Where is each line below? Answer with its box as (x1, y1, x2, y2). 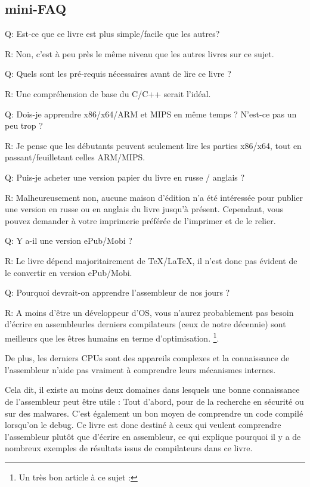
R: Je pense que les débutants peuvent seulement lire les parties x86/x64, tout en (5, 139, 302, 151)
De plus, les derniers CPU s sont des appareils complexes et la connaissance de (5, 352, 290, 364)
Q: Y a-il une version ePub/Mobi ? (5, 234, 132, 247)
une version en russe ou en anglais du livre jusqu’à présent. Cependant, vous (5, 203, 284, 215)
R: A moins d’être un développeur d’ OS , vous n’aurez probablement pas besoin (5, 306, 294, 318)
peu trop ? (5, 119, 43, 132)
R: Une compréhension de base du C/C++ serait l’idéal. (5, 87, 211, 100)
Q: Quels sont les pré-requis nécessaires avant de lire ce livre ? (5, 67, 231, 80)
